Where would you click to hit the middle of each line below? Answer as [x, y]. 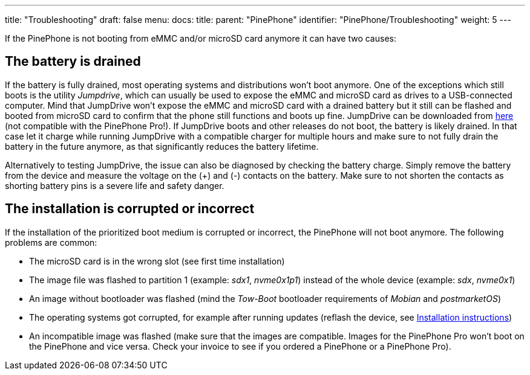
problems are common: [51, 242]
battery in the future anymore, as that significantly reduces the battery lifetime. [162, 146]
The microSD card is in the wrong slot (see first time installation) [157, 261]
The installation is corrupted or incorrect [130, 209]
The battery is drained [73, 62]
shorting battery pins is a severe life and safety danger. [115, 185]
